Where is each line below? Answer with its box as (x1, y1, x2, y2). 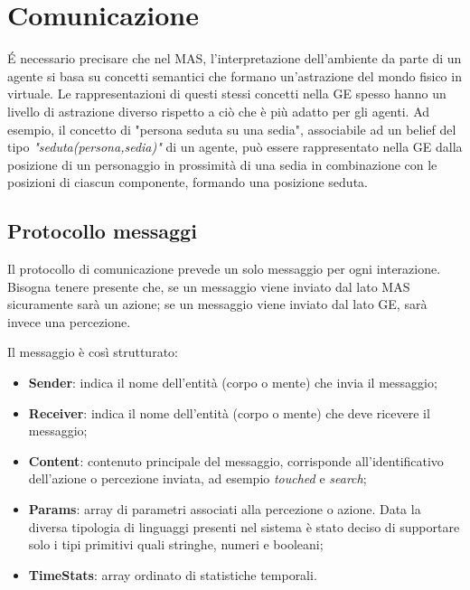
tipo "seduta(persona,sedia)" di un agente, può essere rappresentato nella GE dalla (7, 137, 463, 156)
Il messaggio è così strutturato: (7, 342, 178, 361)
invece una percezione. (7, 312, 131, 331)
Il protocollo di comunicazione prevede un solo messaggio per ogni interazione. (7, 259, 441, 278)
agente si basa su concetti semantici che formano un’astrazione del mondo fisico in (7, 66, 462, 85)
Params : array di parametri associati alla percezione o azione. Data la (28, 500, 421, 519)
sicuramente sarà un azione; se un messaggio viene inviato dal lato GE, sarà (7, 295, 428, 314)
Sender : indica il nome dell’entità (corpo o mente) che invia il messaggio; (28, 373, 437, 392)
